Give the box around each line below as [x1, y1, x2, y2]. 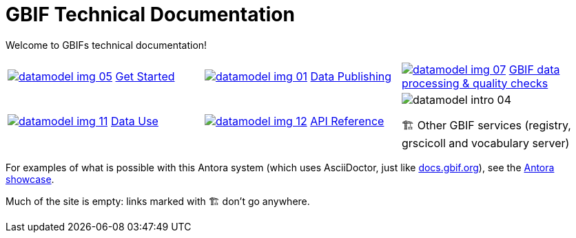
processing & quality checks [401, 76, 548, 90]
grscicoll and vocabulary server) [401, 136, 570, 150]
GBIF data [508, 62, 560, 76]
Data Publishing [310, 69, 392, 83]
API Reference [310, 114, 384, 129]
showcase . [6, 173, 54, 185]
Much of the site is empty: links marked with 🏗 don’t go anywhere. [6, 195, 310, 207]
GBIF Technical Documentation [6, 3, 295, 26]
